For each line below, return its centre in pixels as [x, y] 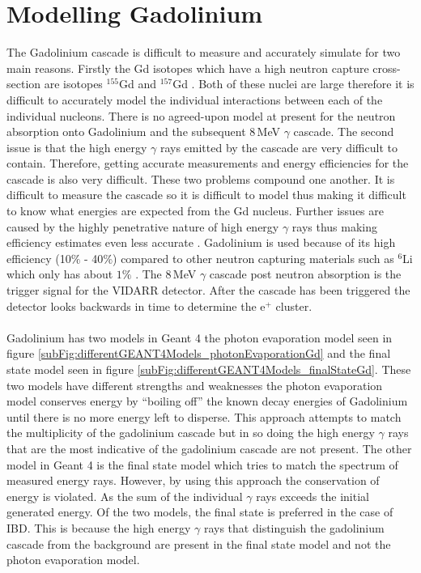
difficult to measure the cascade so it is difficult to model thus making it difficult [206, 195]
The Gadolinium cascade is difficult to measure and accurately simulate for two [204, 52]
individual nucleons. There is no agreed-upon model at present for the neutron [201, 115]
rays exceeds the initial [313, 496]
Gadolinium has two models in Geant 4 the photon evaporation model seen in [200, 337]
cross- [387, 68]
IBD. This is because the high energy [99, 527]
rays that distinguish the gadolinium [294, 527]
